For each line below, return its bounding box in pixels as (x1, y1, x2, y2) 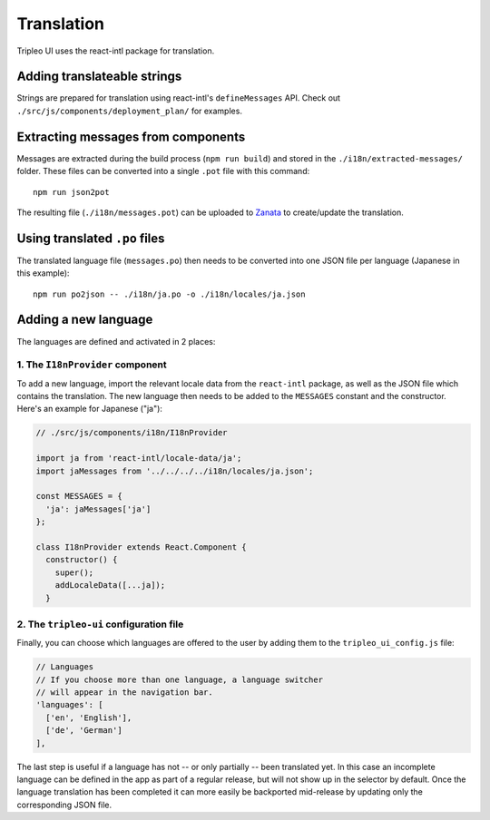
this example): (16, 268, 70, 278)
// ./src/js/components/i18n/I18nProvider (35, 427, 228, 438)
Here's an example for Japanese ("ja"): (16, 404, 163, 415)
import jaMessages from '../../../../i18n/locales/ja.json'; (35, 465, 314, 476)
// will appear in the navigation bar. (35, 688, 213, 698)
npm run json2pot (33, 187, 110, 197)
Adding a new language (16, 312, 153, 327)
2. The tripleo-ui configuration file (16, 618, 184, 630)
